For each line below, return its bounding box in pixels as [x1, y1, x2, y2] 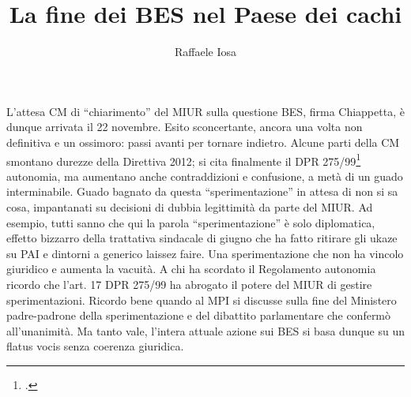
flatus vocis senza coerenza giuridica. [6, 338, 184, 354]
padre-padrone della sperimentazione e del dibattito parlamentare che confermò [6, 307, 391, 324]
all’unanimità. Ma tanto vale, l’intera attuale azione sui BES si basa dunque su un [6, 322, 405, 339]
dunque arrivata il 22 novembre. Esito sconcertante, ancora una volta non [6, 118, 363, 135]
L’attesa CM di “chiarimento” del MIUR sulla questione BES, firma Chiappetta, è [6, 103, 405, 119]
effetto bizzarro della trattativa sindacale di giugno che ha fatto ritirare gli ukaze [6, 230, 398, 246]
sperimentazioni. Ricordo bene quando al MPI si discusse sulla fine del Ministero [6, 291, 397, 308]
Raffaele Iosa [174, 43, 237, 60]
